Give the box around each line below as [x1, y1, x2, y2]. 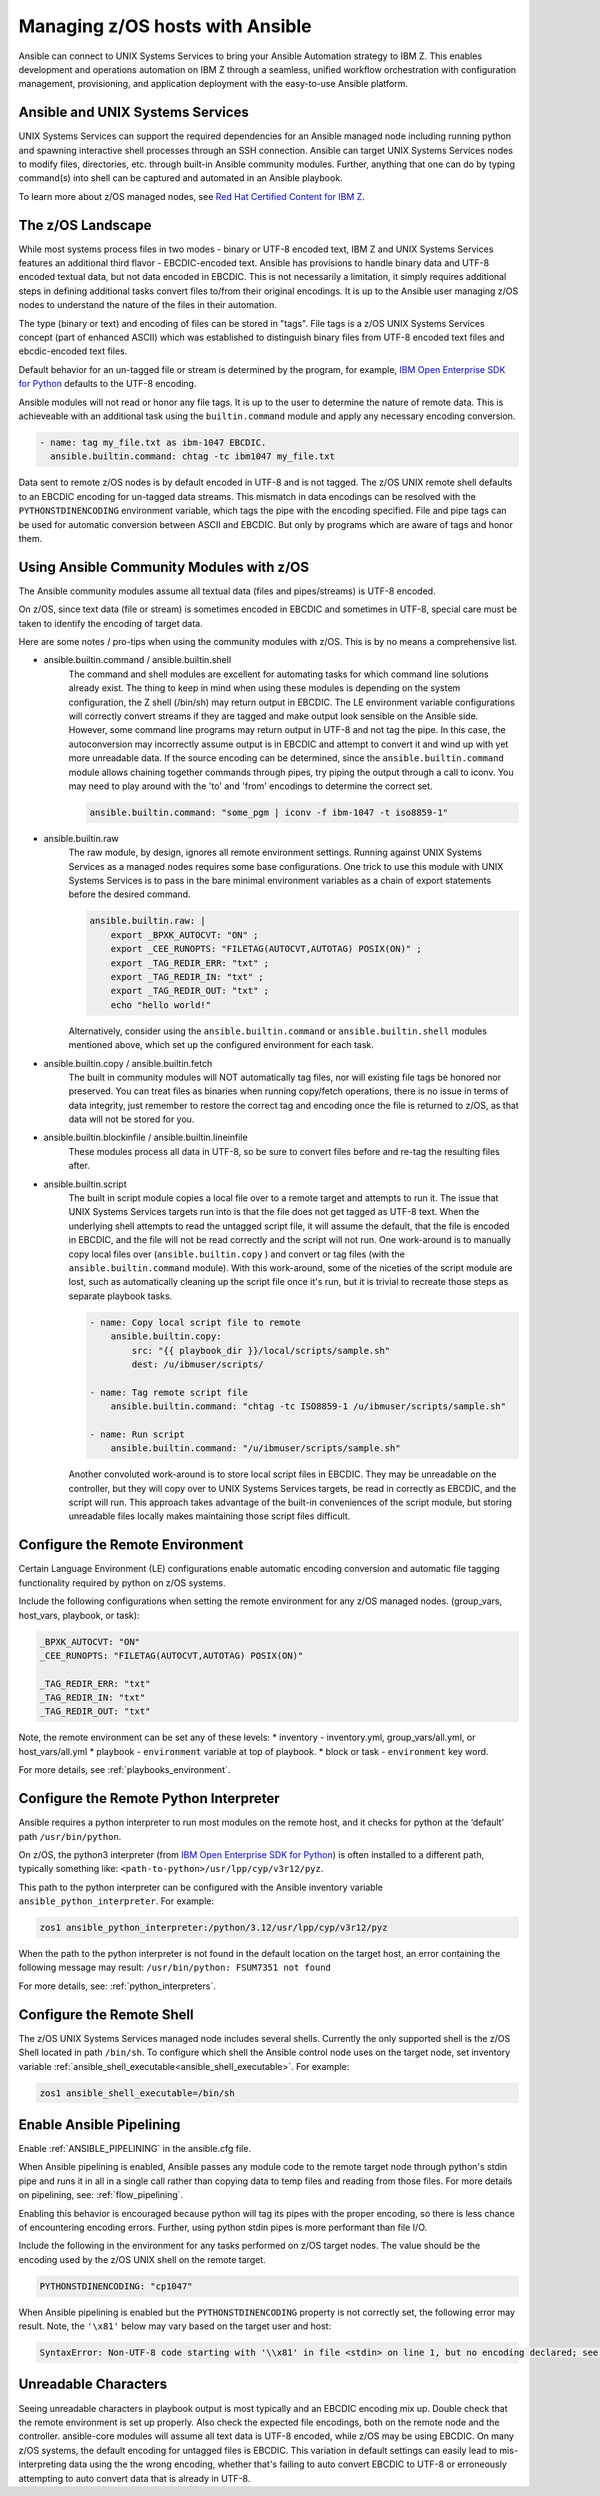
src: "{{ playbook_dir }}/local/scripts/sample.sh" [131, 1345, 391, 1356]
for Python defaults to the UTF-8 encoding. [18, 378, 197, 390]
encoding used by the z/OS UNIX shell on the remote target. [18, 2253, 267, 2265]
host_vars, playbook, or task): [18, 1609, 140, 1621]
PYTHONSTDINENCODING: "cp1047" [39, 2280, 194, 2292]
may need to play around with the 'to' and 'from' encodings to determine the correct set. [68, 780, 434, 792]
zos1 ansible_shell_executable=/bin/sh [39, 2087, 235, 2099]
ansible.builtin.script [43, 1178, 127, 1190]
